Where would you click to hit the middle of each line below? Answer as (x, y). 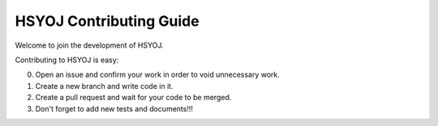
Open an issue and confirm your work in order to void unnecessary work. (157, 75)
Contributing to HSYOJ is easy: (67, 60)
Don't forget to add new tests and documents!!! (114, 108)
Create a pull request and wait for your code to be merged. (133, 98)
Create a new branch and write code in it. (104, 86)
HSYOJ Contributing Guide (107, 21)
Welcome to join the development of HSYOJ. (89, 45)
